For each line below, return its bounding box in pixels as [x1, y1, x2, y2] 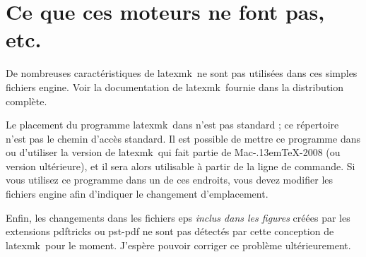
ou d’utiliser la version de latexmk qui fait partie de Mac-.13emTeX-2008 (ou [6, 145, 341, 160]
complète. [6, 93, 47, 108]
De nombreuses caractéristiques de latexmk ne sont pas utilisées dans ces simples [6, 66, 358, 80]
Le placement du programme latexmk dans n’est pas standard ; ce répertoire [6, 117, 339, 132]
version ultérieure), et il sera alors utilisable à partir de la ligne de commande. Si [6, 158, 355, 173]
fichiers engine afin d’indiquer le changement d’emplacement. [6, 186, 268, 201]
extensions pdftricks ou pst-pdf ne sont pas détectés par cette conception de [6, 224, 334, 239]
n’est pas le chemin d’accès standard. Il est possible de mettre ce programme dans [6, 131, 360, 145]
